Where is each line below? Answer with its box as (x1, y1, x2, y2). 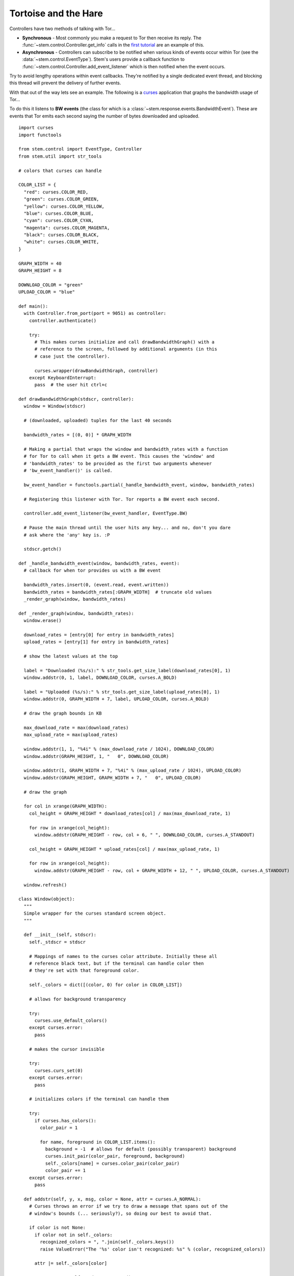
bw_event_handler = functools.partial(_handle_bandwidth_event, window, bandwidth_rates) (23, 482, 255, 487)
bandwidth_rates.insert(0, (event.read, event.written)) (23, 582, 169, 588)
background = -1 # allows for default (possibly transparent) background (45, 1146, 236, 1152)
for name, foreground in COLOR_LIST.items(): (40, 1139, 155, 1145)
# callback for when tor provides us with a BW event (23, 568, 161, 574)
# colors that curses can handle (18, 167, 102, 174)
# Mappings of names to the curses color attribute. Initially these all (29, 953, 218, 959)
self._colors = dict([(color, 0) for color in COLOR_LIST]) (29, 982, 183, 988)
